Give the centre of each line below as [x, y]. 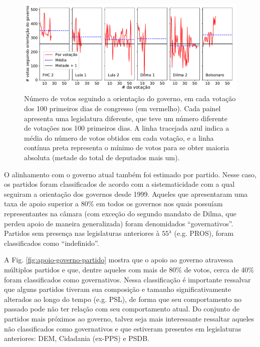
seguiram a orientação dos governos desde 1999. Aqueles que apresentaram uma [126, 194]
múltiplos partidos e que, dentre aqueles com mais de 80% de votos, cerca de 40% [129, 269]
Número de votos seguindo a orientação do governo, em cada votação [130, 98]
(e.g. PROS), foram [204, 233]
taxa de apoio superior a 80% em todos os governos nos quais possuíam [113, 204]
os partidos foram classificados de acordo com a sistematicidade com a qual [119, 184]
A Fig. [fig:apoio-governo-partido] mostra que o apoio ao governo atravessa [119, 260]
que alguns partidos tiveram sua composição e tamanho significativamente [118, 289]
